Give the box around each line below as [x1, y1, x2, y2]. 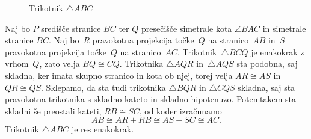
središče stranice [41, 22, 101, 34]
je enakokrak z [251, 45, 304, 58]
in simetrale [262, 22, 306, 34]
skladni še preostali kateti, [5, 104, 102, 117]
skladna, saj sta [238, 81, 295, 93]
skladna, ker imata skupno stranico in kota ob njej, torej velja [5, 69, 233, 81]
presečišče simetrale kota [141, 22, 232, 34]
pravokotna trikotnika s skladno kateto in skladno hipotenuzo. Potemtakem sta [5, 93, 296, 105]
